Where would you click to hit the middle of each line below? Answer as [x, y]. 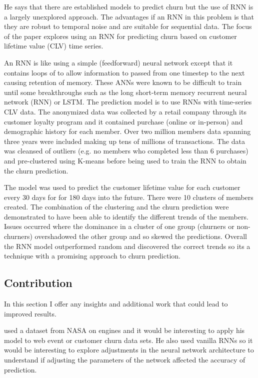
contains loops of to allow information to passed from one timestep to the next [124, 72]
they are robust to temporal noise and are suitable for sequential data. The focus [128, 26]
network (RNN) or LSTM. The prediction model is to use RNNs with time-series [128, 102]
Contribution [38, 283]
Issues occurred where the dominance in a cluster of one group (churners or [119, 226]
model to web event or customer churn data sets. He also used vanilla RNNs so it [128, 340]
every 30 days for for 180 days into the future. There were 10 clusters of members [129, 197]
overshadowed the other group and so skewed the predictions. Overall [141, 236]
